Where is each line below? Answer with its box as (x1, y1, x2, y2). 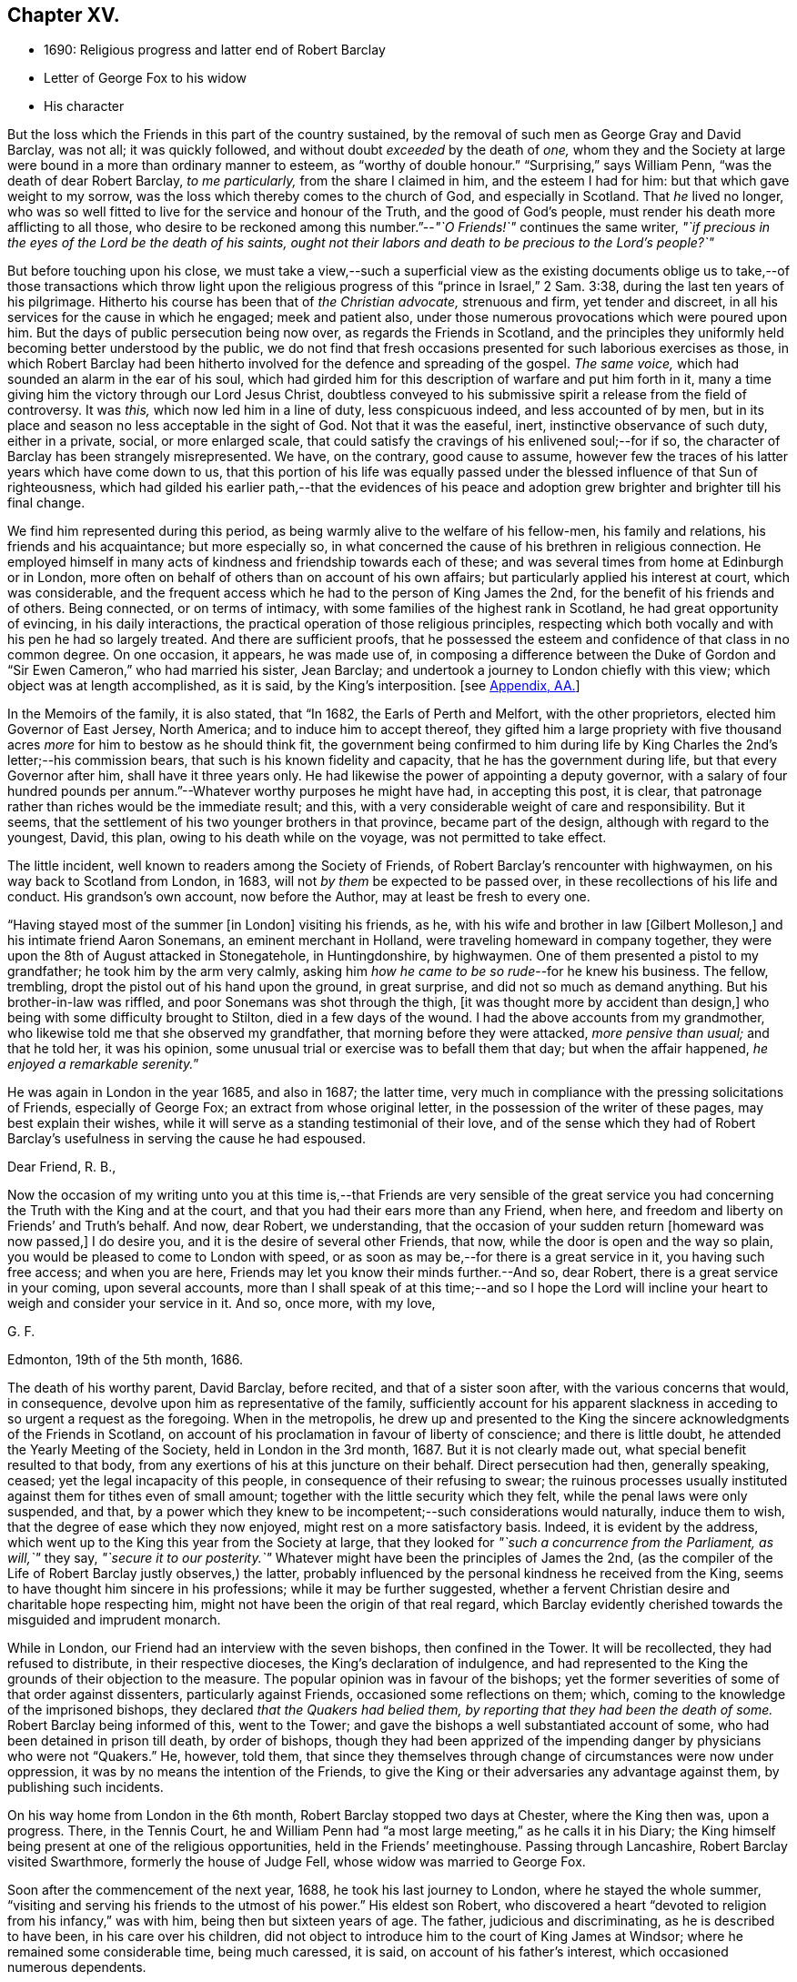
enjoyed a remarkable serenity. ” (7, 1056, 199, 1072)
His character (44, 98, 125, 115)
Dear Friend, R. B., (7, 1159, 116, 1175)
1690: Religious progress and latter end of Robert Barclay (44, 42, 386, 58)
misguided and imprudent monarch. (7, 1612, 221, 1628)
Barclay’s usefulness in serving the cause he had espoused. (7, 1131, 367, 1147)
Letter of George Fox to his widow (44, 70, 247, 86)
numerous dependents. (7, 1959, 146, 1976)
